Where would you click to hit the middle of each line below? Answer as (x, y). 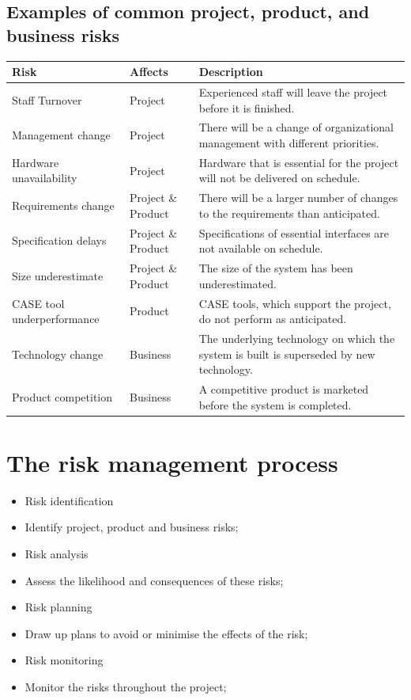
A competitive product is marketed (284, 389)
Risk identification (69, 500)
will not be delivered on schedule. (279, 178)
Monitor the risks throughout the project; (126, 687)
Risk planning (58, 607)
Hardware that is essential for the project (299, 162)
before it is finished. (247, 107)
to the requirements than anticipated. (289, 213)
